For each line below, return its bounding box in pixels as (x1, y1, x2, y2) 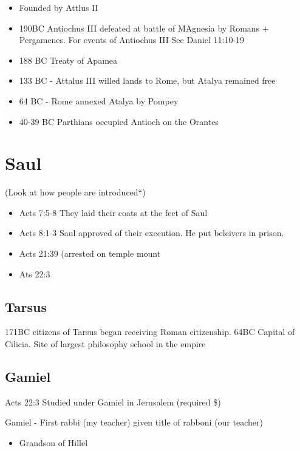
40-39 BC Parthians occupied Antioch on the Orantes (19, 115, 219, 127)
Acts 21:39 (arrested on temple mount (19, 247, 161, 260)
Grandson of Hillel (19, 436, 88, 449)
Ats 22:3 (19, 267, 50, 280)
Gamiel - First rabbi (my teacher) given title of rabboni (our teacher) (5, 416, 263, 429)
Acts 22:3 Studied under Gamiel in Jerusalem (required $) (5, 395, 221, 408)
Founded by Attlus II (19, 1, 98, 13)
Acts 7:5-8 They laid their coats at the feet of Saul (19, 206, 208, 219)
